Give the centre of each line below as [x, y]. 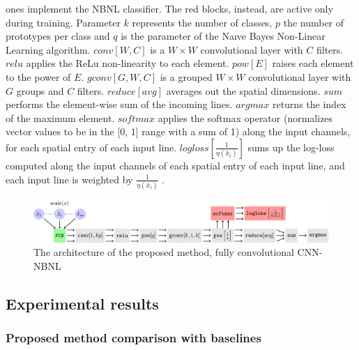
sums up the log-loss [291, 147]
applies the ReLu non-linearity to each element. [128, 63]
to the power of [38, 76]
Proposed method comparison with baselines [133, 338]
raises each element [313, 63]
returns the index [309, 104]
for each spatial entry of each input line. [91, 147]
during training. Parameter [63, 22]
